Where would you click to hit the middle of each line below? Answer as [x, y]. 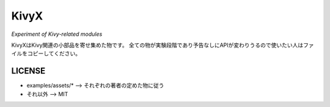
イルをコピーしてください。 [46, 53]
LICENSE [28, 71]
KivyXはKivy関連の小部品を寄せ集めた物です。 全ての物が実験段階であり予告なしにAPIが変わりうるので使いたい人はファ [163, 45]
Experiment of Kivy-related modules [57, 34]
